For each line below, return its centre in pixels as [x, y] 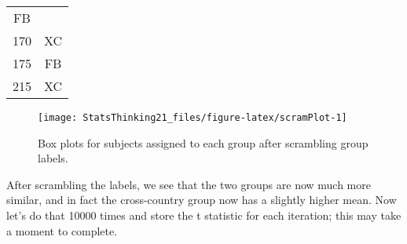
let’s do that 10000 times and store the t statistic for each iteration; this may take [204, 215]
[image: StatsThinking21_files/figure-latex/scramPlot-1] [192, 118]
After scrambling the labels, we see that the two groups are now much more [189, 184]
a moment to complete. [62, 230]
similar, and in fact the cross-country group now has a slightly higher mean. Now [202, 200]
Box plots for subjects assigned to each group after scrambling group [203, 142]
